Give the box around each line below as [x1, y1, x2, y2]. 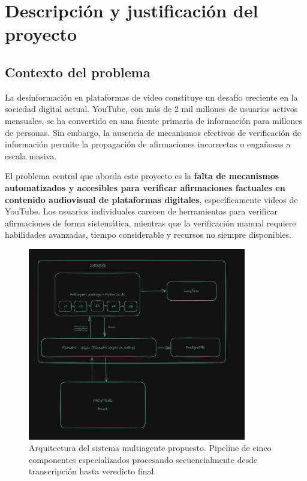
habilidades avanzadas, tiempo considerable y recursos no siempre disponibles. [5, 228, 291, 241]
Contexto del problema [5, 62, 151, 81]
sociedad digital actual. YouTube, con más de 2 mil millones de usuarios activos [5, 102, 298, 115]
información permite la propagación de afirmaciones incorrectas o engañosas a [5, 138, 291, 150]
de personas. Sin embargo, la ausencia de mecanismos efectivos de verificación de [5, 126, 302, 138]
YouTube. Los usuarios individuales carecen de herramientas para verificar [5, 205, 278, 217]
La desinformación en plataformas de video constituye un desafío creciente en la [5, 90, 298, 103]
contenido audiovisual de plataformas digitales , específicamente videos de [5, 193, 298, 205]
